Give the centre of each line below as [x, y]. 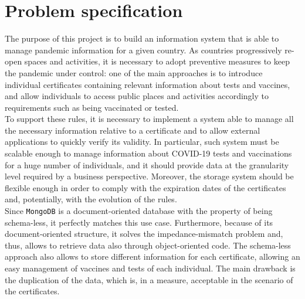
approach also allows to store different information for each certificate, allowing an [152, 256]
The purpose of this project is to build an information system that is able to [142, 38]
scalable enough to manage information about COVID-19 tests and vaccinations [148, 153]
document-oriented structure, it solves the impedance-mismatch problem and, [144, 234]
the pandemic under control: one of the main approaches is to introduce [134, 72]
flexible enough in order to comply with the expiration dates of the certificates [145, 187]
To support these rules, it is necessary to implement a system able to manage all [149, 119]
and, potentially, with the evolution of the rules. [91, 199]
